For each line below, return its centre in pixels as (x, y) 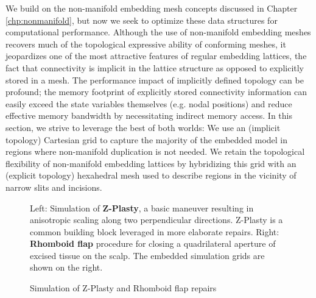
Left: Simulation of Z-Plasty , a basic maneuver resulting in (142, 208)
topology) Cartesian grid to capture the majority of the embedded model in (147, 139)
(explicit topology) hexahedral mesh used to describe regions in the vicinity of (151, 175)
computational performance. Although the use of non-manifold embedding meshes (158, 32)
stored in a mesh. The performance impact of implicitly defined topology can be (155, 80)
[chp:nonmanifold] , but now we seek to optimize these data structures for (142, 20)
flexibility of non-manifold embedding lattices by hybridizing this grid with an (151, 163)
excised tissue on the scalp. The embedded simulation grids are (147, 255)
